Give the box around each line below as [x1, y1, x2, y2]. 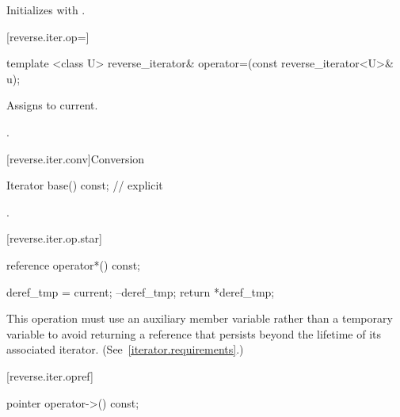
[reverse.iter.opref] [6, 367, 93, 384]
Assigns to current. [6, 97, 98, 113]
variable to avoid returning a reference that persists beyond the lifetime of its [6, 325, 382, 342]
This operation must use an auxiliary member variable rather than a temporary [6, 310, 393, 327]
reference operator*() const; [6, 256, 141, 273]
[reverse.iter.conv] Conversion [6, 150, 145, 166]
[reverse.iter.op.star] [6, 230, 102, 247]
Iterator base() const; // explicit [6, 177, 163, 193]
